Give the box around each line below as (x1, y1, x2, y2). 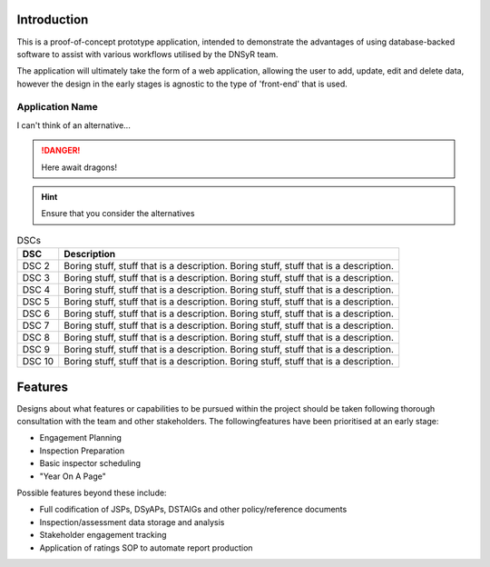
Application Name (16, 101, 99, 114)
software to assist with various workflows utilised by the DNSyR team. (16, 48, 279, 59)
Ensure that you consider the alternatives (41, 208, 195, 219)
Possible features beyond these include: (16, 487, 167, 499)
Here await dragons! (41, 162, 118, 173)
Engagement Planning (39, 433, 122, 443)
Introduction (16, 12, 89, 27)
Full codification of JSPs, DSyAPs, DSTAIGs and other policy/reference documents (39, 504, 348, 515)
